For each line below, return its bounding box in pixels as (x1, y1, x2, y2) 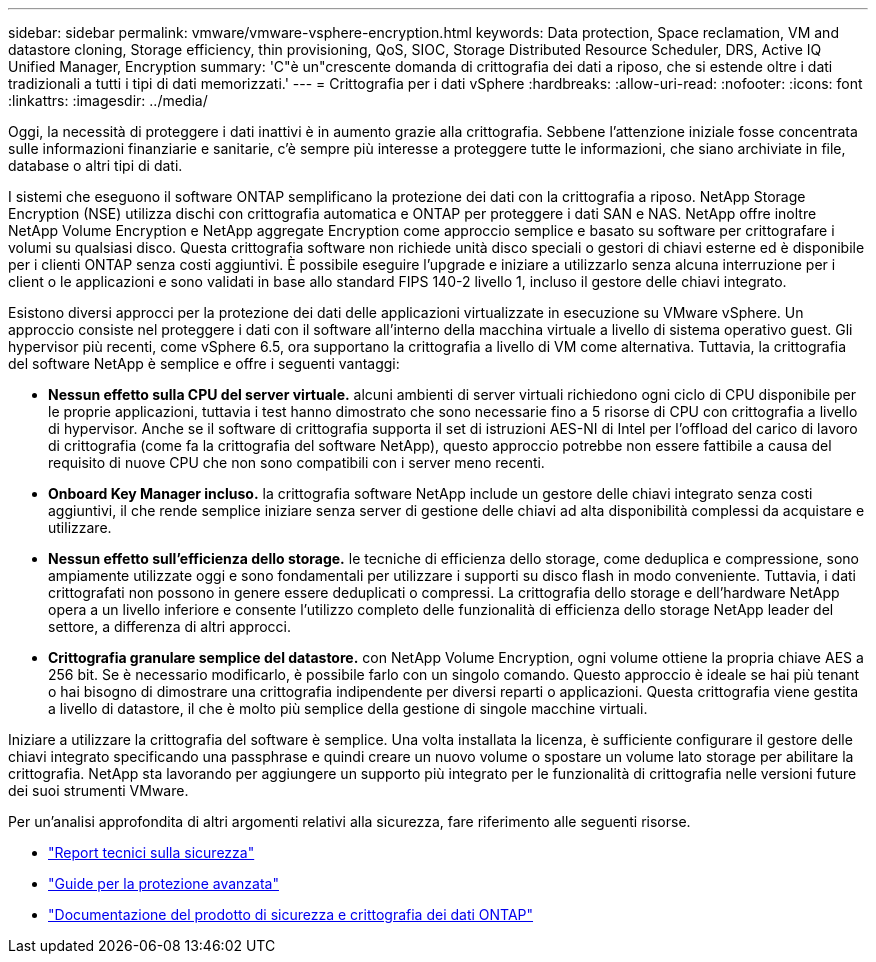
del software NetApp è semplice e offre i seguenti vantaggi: (8, 355, 400, 372)
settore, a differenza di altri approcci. (48, 618, 292, 635)
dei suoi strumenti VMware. (8, 782, 189, 799)
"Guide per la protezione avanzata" (48, 875, 279, 892)
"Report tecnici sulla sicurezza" (48, 844, 255, 861)
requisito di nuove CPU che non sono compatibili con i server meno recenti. (48, 454, 545, 471)
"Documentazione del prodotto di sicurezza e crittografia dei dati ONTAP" (48, 906, 534, 923)
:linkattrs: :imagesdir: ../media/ (8, 92, 208, 109)
